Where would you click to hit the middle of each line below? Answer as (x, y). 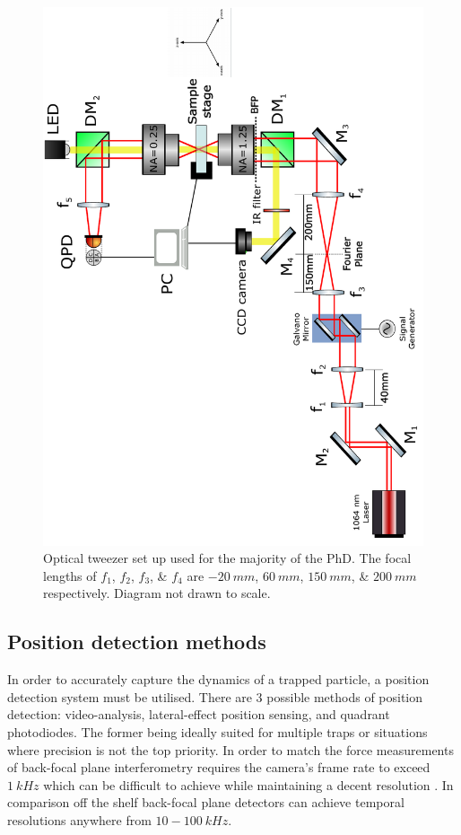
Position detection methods (137, 642)
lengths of (70, 575)
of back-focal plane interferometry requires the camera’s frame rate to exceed (219, 767)
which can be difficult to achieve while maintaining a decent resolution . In (248, 784)
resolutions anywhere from (79, 820)
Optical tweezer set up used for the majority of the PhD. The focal (227, 558)
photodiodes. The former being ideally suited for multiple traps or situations (217, 732)
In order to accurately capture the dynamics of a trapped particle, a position (218, 679)
